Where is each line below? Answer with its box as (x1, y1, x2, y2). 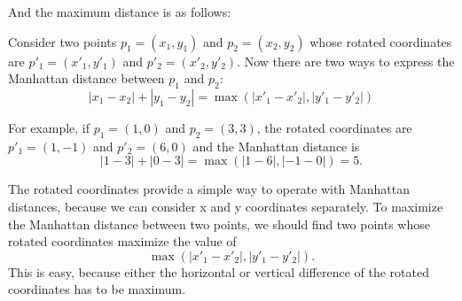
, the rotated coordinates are (256, 118, 412, 136)
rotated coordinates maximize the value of (8, 232, 237, 251)
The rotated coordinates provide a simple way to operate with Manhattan (8, 180, 410, 198)
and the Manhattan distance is (192, 136, 360, 155)
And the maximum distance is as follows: (8, 3, 231, 20)
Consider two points (8, 32, 117, 50)
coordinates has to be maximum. (8, 280, 186, 298)
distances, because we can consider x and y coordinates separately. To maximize (8, 197, 443, 215)
